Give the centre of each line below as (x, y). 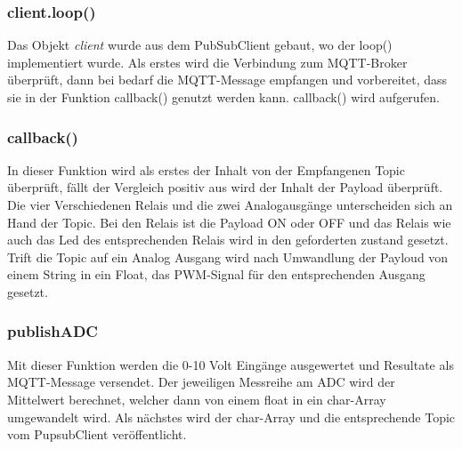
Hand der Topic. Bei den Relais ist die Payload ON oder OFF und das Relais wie (229, 222)
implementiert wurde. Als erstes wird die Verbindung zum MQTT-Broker (207, 62)
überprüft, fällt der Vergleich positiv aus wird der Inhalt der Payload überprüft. (225, 187)
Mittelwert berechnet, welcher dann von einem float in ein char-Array (197, 399)
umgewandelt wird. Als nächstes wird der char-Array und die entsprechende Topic (231, 417)
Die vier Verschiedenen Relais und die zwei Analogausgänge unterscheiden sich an (230, 204)
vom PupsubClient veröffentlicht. (97, 434)
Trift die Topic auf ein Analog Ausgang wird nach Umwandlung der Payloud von (228, 257)
